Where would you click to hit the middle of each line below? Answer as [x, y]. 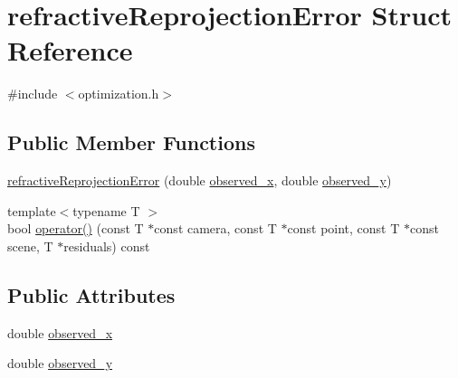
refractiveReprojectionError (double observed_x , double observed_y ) [200, 180]
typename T [106, 210]
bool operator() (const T [76, 228]
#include [33, 94]
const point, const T [343, 228]
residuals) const [107, 246]
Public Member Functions [131, 142]
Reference [70, 50]
